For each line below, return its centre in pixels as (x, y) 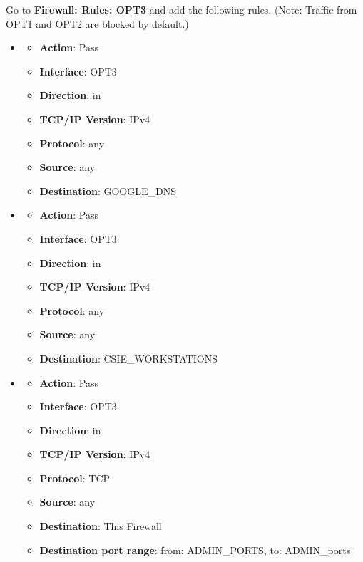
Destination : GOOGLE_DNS (108, 191)
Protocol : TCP (75, 478)
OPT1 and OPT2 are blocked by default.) (97, 23)
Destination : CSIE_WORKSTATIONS (128, 358)
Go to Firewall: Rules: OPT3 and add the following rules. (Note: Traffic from (181, 9)
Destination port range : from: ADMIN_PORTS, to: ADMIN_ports (195, 550)
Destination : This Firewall (101, 526)
